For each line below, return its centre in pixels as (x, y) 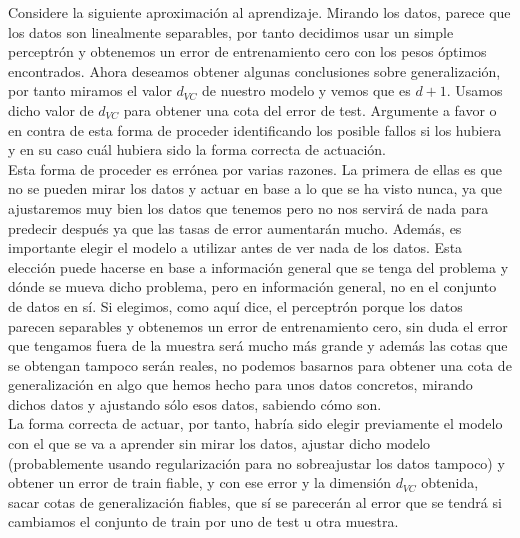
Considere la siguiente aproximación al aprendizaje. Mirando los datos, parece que (259, 12)
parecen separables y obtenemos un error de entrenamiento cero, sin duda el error (258, 325)
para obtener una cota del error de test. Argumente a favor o (310, 109)
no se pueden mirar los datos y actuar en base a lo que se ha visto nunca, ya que (255, 188)
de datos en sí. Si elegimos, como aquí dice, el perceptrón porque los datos (235, 305)
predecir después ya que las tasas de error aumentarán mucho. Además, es (235, 227)
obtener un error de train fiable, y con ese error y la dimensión (200, 482)
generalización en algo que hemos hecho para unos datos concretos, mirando (240, 384)
